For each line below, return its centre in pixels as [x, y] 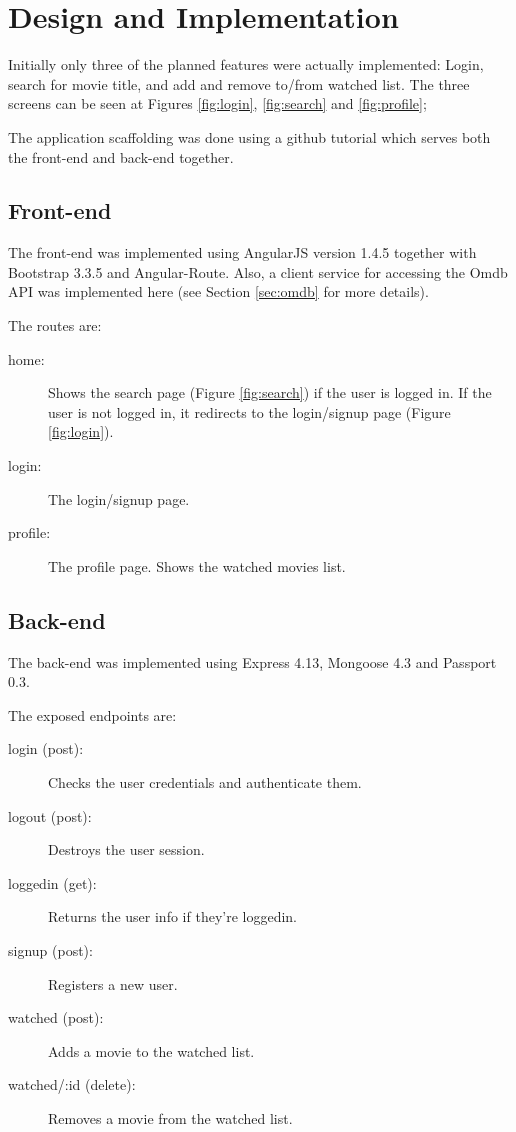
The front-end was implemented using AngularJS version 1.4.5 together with [242, 252]
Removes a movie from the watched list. [170, 1117]
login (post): [46, 748]
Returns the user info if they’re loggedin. [172, 916]
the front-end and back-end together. [121, 156]
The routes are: [55, 325]
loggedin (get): [52, 882]
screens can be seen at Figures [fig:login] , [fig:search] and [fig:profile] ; [217, 103]
